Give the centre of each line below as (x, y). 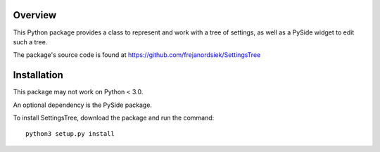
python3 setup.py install (70, 134)
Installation (38, 75)
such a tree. (30, 42)
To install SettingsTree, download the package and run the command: (114, 118)
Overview (35, 15)
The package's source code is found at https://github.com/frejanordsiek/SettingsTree (137, 55)
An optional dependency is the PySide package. (83, 105)
